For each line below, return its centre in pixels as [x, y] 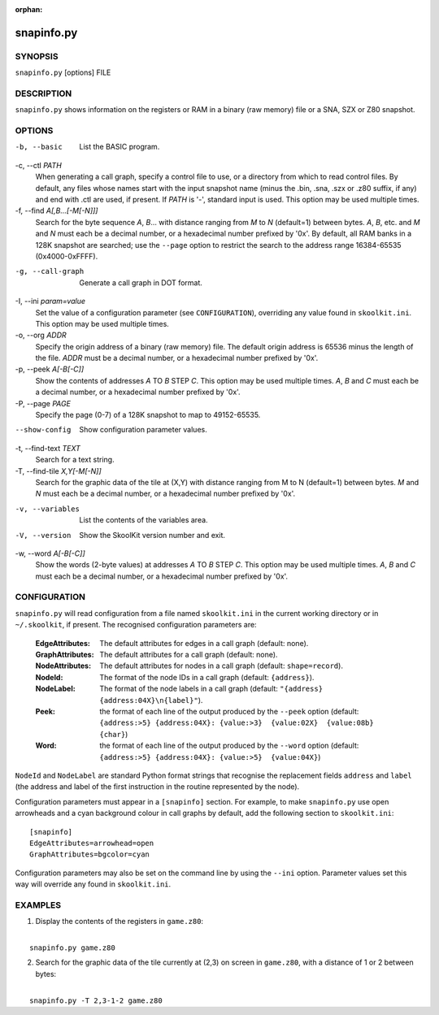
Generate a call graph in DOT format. [141, 282]
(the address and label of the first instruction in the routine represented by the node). [157, 787]
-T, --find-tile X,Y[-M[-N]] [58, 471]
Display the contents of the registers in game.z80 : [119, 922]
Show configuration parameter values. [143, 430]
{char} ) [114, 734]
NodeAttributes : [63, 666]
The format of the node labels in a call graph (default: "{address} [211, 689]
